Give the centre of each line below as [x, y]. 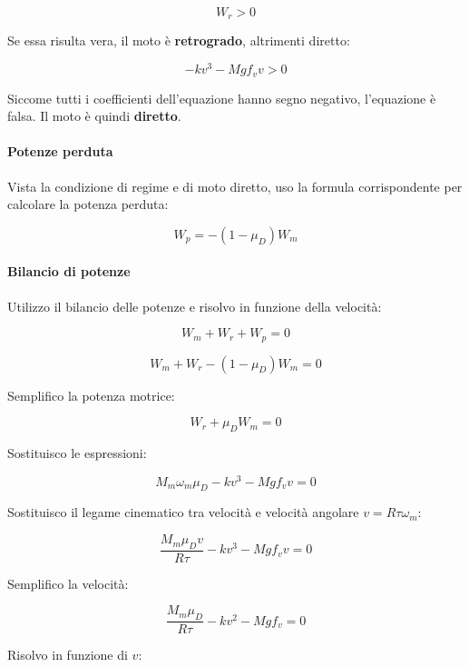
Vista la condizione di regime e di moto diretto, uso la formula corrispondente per [235, 186]
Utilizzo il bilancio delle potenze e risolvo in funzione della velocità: [195, 306]
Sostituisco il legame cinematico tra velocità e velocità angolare [183, 512]
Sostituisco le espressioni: [77, 452]
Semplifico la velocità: [68, 583]
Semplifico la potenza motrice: [91, 395]
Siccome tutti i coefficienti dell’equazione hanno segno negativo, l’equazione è [222, 98]
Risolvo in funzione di [68, 655]
